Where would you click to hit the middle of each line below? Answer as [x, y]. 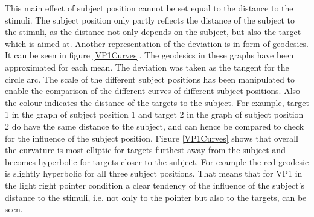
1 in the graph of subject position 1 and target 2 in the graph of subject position [154, 114]
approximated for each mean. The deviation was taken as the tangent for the [147, 67]
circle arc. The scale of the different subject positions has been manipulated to [150, 79]
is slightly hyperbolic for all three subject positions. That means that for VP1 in [154, 173]
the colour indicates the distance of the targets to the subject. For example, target [157, 102]
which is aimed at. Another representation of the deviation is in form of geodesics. [157, 43]
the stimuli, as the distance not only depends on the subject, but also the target [153, 32]
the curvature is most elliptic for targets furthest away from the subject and [145, 150]
